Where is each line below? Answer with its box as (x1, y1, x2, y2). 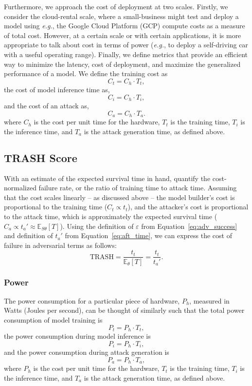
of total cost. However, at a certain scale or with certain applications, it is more (4, 30, 241, 40)
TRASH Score (4, 150, 77, 165)
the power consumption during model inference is (4, 330, 151, 341)
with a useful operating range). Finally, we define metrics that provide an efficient (4, 49, 248, 59)
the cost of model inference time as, (4, 84, 110, 95)
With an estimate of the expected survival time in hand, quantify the (4, 173, 211, 183)
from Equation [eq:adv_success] (141, 221, 237, 231)
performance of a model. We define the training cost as (4, 68, 168, 79)
